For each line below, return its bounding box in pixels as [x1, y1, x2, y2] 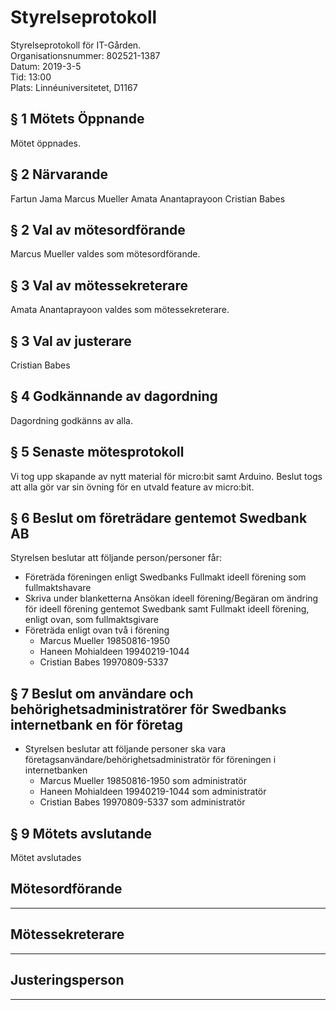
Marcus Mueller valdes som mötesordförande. [10, 248, 201, 260]
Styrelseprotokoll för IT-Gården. [10, 39, 142, 51]
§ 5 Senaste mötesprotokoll [10, 444, 185, 461]
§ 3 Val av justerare [10, 332, 132, 350]
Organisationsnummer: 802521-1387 [10, 49, 161, 61]
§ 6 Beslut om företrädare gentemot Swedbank [10, 510, 308, 527]
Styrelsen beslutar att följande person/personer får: [10, 552, 222, 564]
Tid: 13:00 [10, 71, 52, 83]
